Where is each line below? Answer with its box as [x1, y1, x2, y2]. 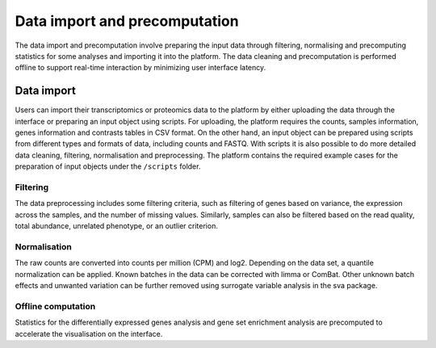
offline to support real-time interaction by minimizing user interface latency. [15, 63, 266, 73]
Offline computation [15, 300, 96, 312]
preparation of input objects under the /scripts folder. [15, 161, 201, 171]
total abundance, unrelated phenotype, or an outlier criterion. [15, 221, 218, 231]
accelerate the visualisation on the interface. [15, 329, 163, 338]
